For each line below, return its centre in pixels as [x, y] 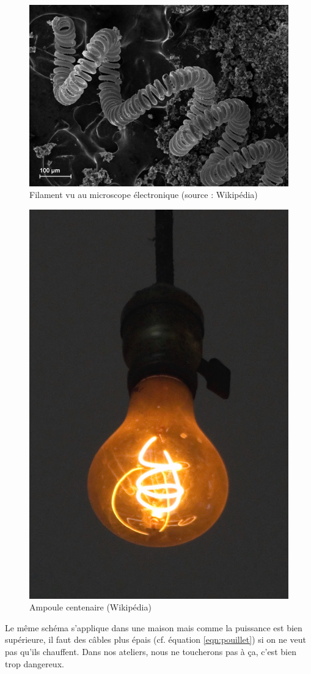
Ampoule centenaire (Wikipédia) [90, 607]
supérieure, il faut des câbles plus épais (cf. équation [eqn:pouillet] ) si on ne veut [155, 639]
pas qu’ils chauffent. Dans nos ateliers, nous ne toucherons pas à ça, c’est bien [151, 652]
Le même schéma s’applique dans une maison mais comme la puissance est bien [154, 627]
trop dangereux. [35, 663]
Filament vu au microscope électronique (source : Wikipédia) [144, 195]
